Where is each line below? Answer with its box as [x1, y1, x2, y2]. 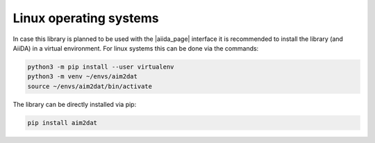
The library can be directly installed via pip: [12, 100, 137, 108]
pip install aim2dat [27, 119, 97, 126]
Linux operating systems [12, 10, 159, 26]
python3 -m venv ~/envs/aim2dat [27, 73, 138, 81]
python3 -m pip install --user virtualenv [27, 62, 174, 71]
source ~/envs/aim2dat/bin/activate [27, 82, 153, 90]
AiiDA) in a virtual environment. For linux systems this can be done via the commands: [12, 44, 259, 52]
